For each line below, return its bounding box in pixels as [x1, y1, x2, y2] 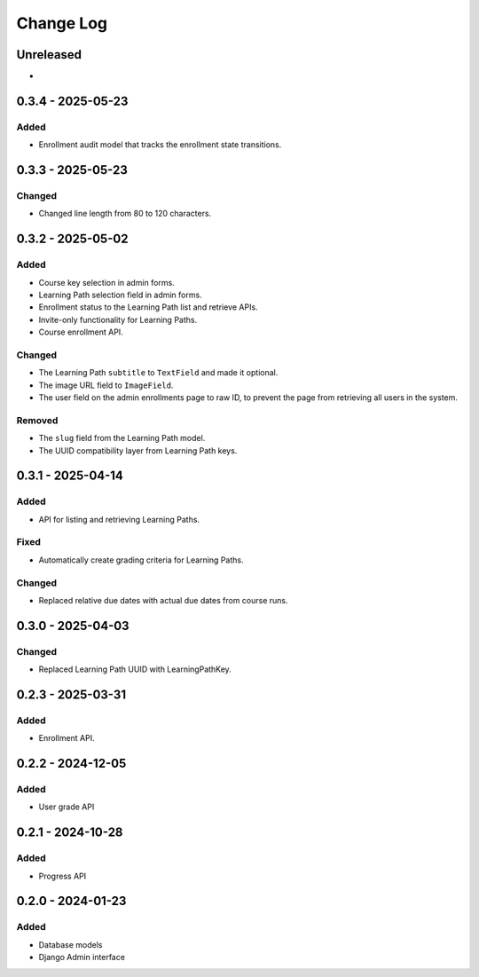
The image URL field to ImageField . [38, 380, 174, 390]
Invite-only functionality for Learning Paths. [38, 314, 198, 325]
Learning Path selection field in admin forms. [38, 289, 203, 300]
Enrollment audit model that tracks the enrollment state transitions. [38, 139, 282, 150]
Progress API [38, 871, 87, 881]
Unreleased [16, 47, 82, 62]
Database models [38, 939, 103, 949]
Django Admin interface [38, 952, 126, 963]
